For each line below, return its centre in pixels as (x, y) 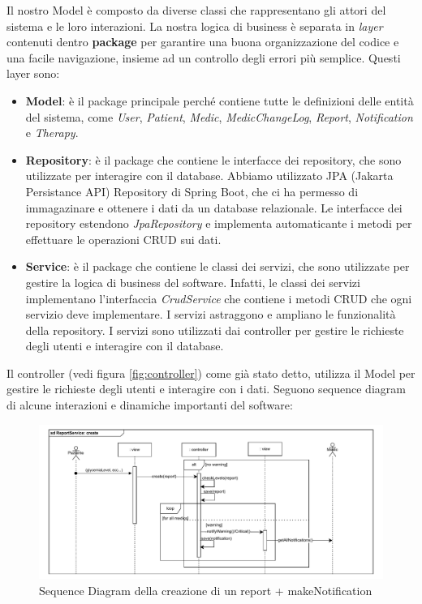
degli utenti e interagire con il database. (125, 346)
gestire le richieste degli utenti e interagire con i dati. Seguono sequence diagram (206, 389)
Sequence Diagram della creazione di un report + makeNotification (206, 590)
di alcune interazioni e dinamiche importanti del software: (150, 405)
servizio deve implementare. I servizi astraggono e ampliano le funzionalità (211, 314)
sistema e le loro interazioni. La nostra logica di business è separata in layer (195, 26)
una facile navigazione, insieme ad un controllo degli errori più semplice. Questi (204, 57)
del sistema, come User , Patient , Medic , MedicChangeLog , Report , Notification (219, 116)
